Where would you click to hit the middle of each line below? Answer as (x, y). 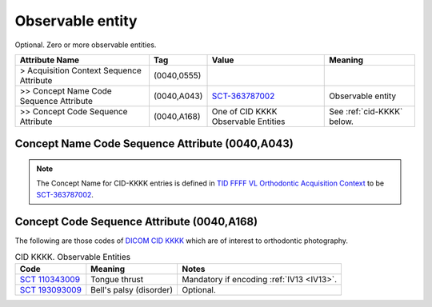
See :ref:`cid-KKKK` (366, 111)
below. (341, 122)
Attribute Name (50, 60)
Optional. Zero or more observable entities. (86, 45)
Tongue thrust (117, 280)
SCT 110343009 (50, 280)
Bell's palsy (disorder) (132, 290)
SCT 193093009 (50, 290)
